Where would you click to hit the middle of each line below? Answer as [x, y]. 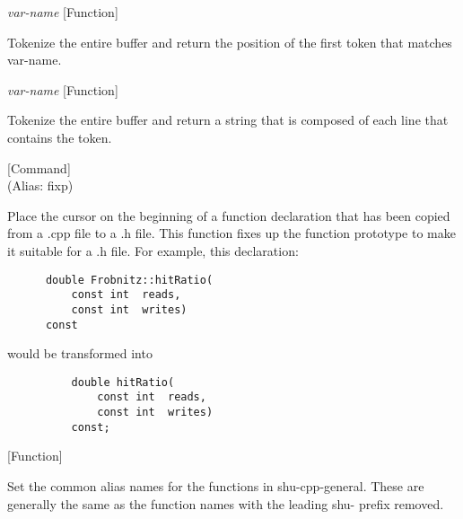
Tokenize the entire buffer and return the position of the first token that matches [230, 42]
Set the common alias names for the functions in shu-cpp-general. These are [216, 485]
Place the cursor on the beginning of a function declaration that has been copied [229, 215]
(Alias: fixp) [40, 185]
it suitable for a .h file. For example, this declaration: [153, 250]
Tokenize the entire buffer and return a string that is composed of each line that [228, 120]
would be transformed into [80, 353]
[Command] [39, 167]
